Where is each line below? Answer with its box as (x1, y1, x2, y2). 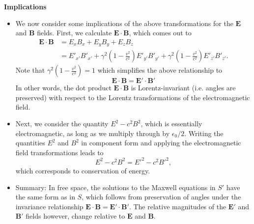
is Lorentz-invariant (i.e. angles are (131, 83, 236, 93)
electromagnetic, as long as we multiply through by (15, 128, 170, 138)
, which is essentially (141, 118, 202, 129)
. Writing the (184, 128, 224, 138)
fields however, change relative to (26, 211, 125, 221)
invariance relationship (15, 201, 84, 211)
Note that (15, 65, 45, 75)
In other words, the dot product (15, 83, 112, 93)
